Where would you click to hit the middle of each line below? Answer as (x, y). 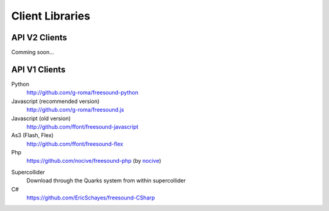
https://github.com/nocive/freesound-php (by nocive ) (94, 161)
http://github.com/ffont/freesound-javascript (83, 127)
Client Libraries (51, 16)
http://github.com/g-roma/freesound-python (82, 93)
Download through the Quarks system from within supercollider (106, 181)
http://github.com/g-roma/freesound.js (75, 110)
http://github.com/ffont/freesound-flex (75, 144)
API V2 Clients (39, 38)
